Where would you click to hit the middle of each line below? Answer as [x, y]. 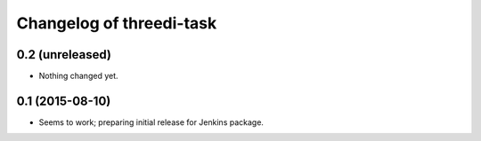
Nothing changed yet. [79, 76]
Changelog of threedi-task [117, 23]
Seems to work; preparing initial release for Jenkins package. [151, 122]
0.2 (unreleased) [64, 55]
